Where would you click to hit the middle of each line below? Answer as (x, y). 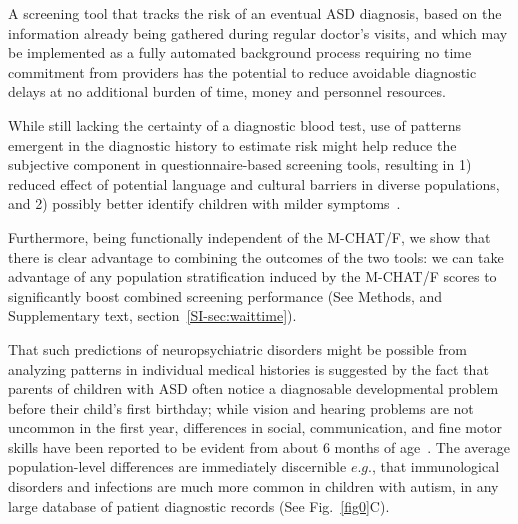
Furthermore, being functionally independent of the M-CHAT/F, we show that (249, 236)
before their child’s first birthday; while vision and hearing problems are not (241, 407)
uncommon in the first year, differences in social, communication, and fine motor (255, 427)
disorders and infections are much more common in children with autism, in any (253, 486)
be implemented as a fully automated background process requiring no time (240, 52)
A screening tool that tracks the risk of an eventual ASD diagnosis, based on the (255, 13)
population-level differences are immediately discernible (177, 466)
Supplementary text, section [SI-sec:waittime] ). (152, 315)
